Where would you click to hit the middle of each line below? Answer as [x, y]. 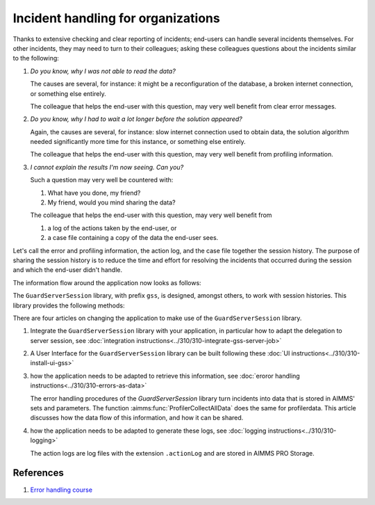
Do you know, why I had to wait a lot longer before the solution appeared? [136, 119]
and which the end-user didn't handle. [68, 270]
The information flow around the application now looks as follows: [107, 282]
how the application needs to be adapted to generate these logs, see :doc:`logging [148, 431]
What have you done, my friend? [94, 193]
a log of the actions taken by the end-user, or [112, 228]
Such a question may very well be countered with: [102, 180]
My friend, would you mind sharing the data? [112, 202]
